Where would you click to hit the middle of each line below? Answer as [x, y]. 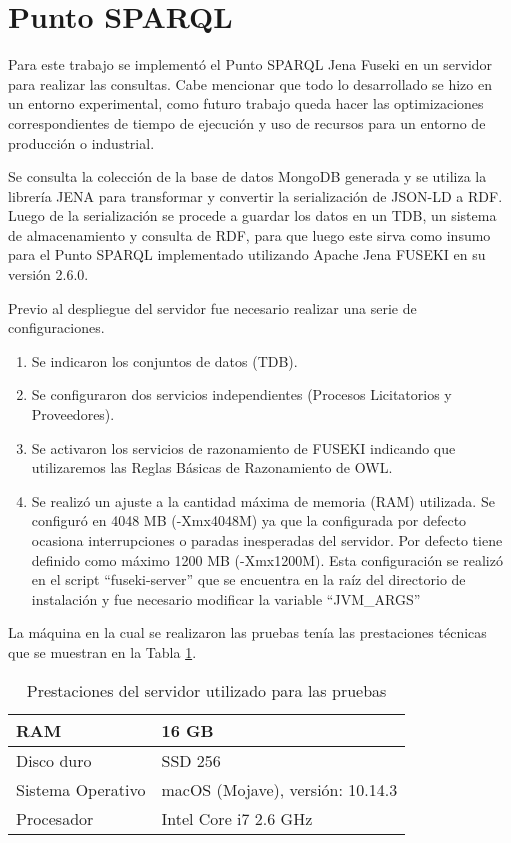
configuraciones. [56, 327]
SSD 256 [191, 760]
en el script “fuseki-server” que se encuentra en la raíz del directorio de [248, 579]
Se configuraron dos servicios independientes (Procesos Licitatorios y [241, 394]
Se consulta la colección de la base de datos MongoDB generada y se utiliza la [247, 176]
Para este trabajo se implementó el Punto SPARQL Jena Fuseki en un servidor [250, 64]
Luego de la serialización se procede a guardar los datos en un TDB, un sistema [252, 215]
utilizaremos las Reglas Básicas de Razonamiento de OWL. [212, 467]
